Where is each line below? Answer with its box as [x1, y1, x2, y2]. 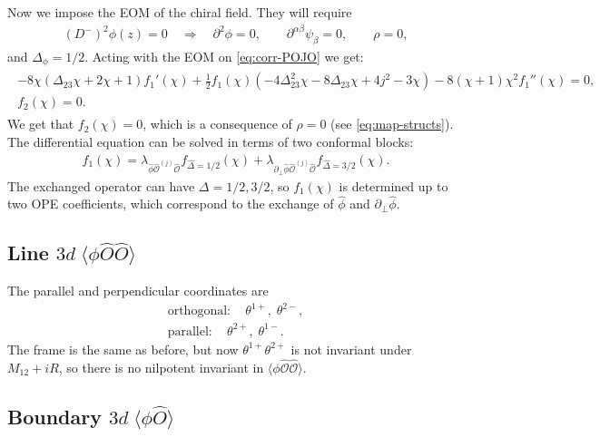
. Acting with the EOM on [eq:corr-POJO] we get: [84, 46, 364, 65]
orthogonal [167, 305, 228, 318]
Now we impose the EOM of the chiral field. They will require [7, 3, 352, 21]
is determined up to [339, 176, 448, 195]
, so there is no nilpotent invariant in [58, 357, 264, 376]
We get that [7, 114, 74, 133]
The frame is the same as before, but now [7, 339, 239, 358]
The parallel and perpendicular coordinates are [7, 281, 269, 300]
